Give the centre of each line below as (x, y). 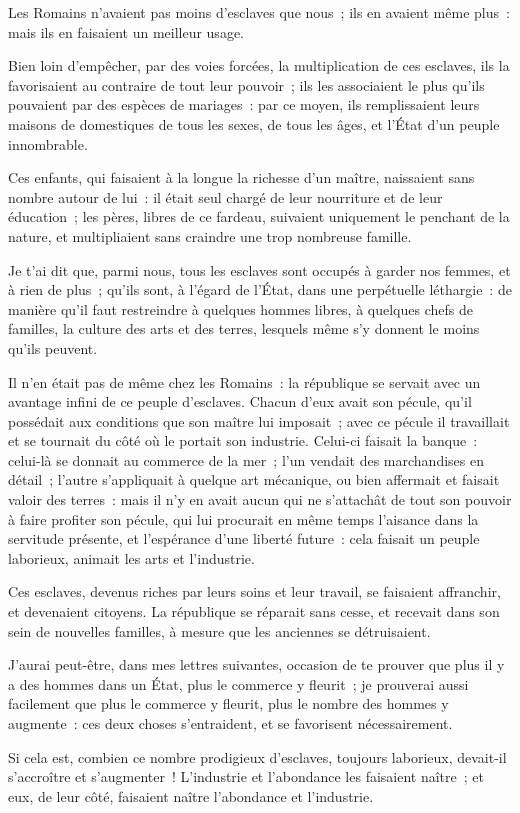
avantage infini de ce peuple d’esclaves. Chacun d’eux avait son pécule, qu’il (240, 401)
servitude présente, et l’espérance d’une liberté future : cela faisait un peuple (244, 538)
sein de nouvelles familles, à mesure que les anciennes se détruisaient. (219, 630)
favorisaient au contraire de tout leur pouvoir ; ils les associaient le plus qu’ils (246, 84)
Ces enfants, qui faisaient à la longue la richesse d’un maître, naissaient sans (241, 177)
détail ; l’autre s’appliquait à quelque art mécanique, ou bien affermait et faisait (254, 479)
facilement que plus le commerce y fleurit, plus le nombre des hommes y (228, 703)
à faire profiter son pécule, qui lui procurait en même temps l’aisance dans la (243, 518)
